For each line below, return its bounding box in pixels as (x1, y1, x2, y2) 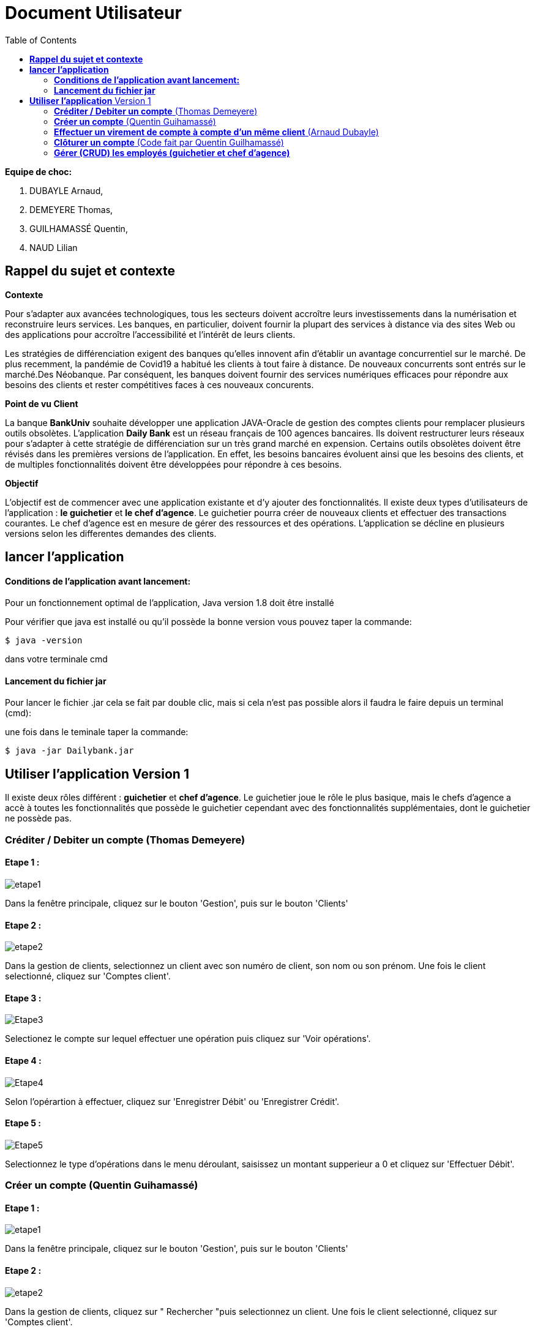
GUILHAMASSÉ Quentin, (29, 223, 128, 234)
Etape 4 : (5, 1055, 42, 1066)
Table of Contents (5, 34, 77, 45)
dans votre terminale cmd (5, 654, 108, 665)
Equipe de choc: (5, 166, 72, 177)
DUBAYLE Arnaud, (29, 185, 103, 196)
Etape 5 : (5, 1118, 42, 1129)
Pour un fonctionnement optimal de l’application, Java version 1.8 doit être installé (5, 597, 334, 608)
